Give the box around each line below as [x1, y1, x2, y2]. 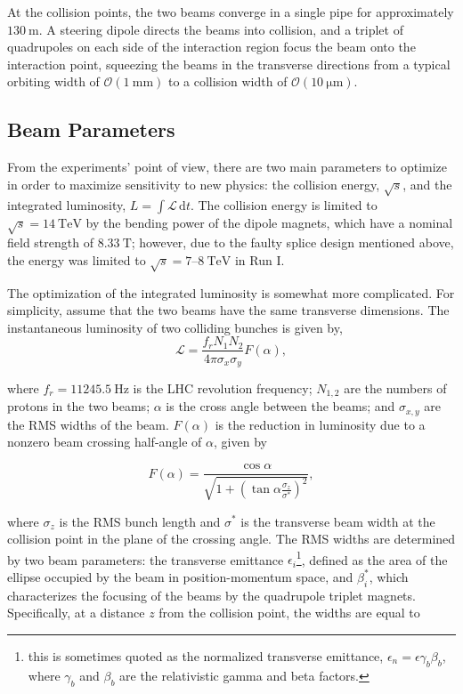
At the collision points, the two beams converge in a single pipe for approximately [7, 3, 454, 20]
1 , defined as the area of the [296, 547, 448, 569]
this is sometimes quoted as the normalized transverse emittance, [28, 646, 384, 665]
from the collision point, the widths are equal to [158, 603, 420, 622]
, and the [402, 174, 452, 193]
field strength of [7, 233, 93, 252]
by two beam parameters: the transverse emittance [7, 550, 284, 569]
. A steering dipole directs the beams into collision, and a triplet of [38, 20, 403, 38]
